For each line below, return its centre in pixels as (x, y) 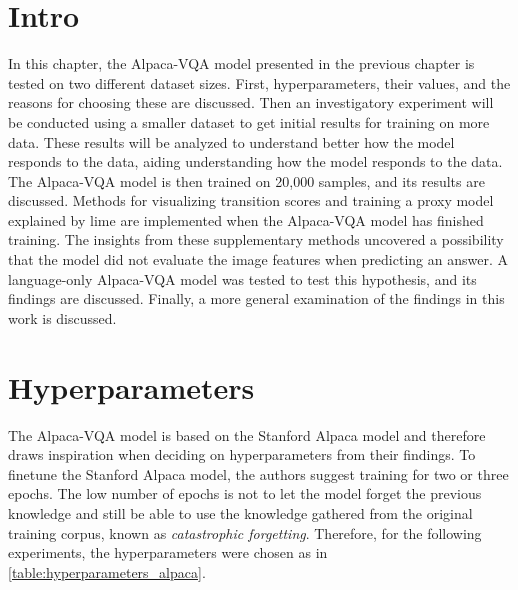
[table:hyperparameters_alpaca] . (107, 571)
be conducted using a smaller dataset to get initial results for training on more (249, 121)
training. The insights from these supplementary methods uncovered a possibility (256, 239)
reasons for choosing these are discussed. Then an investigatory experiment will (251, 102)
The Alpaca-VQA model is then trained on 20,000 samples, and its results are (246, 180)
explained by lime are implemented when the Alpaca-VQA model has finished (246, 219)
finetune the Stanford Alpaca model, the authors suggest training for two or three (258, 473)
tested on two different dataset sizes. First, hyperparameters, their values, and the (259, 82)
